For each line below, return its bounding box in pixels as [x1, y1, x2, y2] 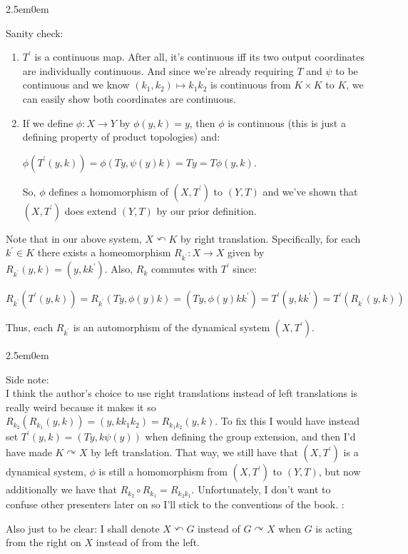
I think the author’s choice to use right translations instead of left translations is [6, 386, 358, 401]
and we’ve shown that [262, 183, 358, 198]
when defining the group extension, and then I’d [145, 429, 356, 444]
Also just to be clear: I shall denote [6, 520, 160, 535]
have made [6, 445, 52, 460]
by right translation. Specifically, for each [180, 231, 361, 246]
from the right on [6, 535, 81, 550]
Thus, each [6, 320, 53, 335]
